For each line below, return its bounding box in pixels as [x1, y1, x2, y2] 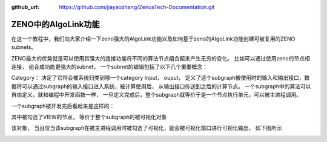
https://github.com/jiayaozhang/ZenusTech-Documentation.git [59, 4, 215, 10]
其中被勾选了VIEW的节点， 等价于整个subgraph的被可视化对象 [11, 114, 167, 121]
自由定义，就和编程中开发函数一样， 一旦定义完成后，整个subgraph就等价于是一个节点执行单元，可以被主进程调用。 [11, 91, 302, 98]
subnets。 [11, 44, 37, 51]
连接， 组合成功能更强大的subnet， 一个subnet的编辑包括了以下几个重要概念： [11, 63, 208, 71]
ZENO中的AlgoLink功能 [11, 19, 100, 30]
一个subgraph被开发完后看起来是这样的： [11, 102, 115, 109]
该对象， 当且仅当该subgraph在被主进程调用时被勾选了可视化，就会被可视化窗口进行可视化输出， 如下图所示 [11, 124, 282, 132]
